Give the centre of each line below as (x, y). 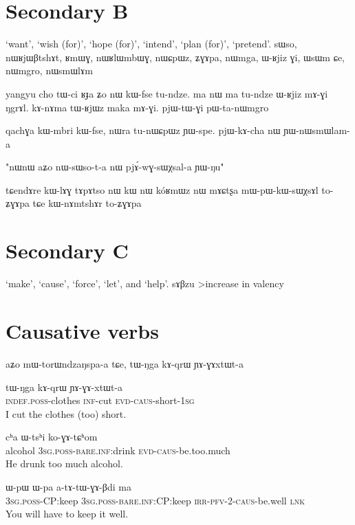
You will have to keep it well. (67, 514)
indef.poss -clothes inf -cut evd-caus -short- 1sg (100, 400)
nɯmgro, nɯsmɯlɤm (49, 70)
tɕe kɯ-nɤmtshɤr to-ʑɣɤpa (87, 203)
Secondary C (67, 250)
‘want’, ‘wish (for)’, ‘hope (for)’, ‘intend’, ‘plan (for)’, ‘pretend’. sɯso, (151, 44)
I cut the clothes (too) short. (66, 413)
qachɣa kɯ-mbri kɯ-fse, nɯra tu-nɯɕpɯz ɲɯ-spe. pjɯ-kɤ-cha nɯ (143, 130)
